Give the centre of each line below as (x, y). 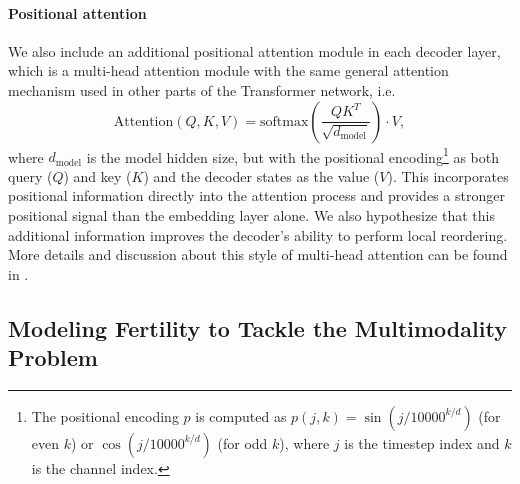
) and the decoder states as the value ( (261, 175)
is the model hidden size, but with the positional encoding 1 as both (292, 155)
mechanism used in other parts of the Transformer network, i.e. (202, 89)
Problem (53, 357)
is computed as (241, 415)
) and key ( (97, 175)
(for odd (242, 442)
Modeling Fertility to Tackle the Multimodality (257, 327)
